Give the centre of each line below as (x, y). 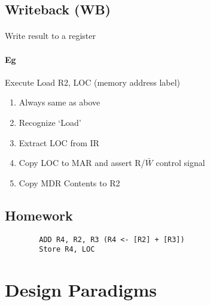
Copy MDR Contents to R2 (69, 182)
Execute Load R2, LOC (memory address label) (93, 82)
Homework (39, 215)
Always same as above (60, 102)
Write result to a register (50, 36)
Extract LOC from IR (59, 142)
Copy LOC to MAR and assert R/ (82, 163)
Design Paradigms (81, 290)
